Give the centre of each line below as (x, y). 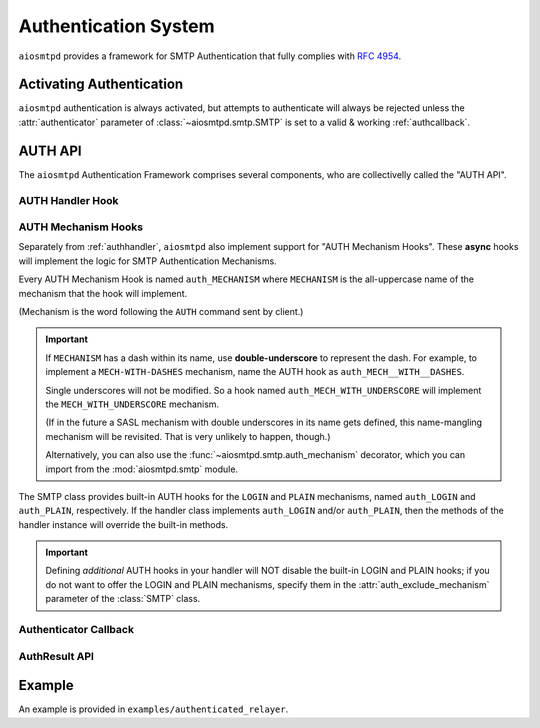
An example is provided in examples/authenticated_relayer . (153, 709)
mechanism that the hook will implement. (103, 293)
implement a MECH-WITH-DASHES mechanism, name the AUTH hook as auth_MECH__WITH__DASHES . (255, 372)
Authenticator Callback (76, 630)
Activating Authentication (101, 84)
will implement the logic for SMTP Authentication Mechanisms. (147, 261)
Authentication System (116, 26)
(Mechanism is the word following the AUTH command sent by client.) (161, 312)
